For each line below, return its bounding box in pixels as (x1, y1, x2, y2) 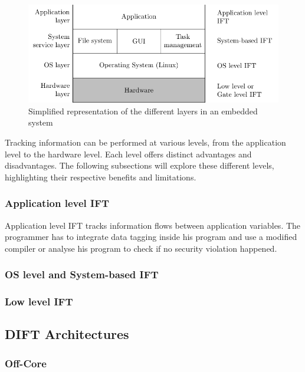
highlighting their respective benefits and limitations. (5, 170, 196, 183)
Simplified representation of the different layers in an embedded (28, 104, 258, 117)
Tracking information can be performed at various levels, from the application (5, 136, 286, 148)
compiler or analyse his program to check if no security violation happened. (5, 242, 277, 254)
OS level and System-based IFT (5, 267, 159, 282)
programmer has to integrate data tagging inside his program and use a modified (5, 231, 297, 243)
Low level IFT (5, 294, 73, 309)
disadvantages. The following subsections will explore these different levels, (5, 159, 274, 172)
